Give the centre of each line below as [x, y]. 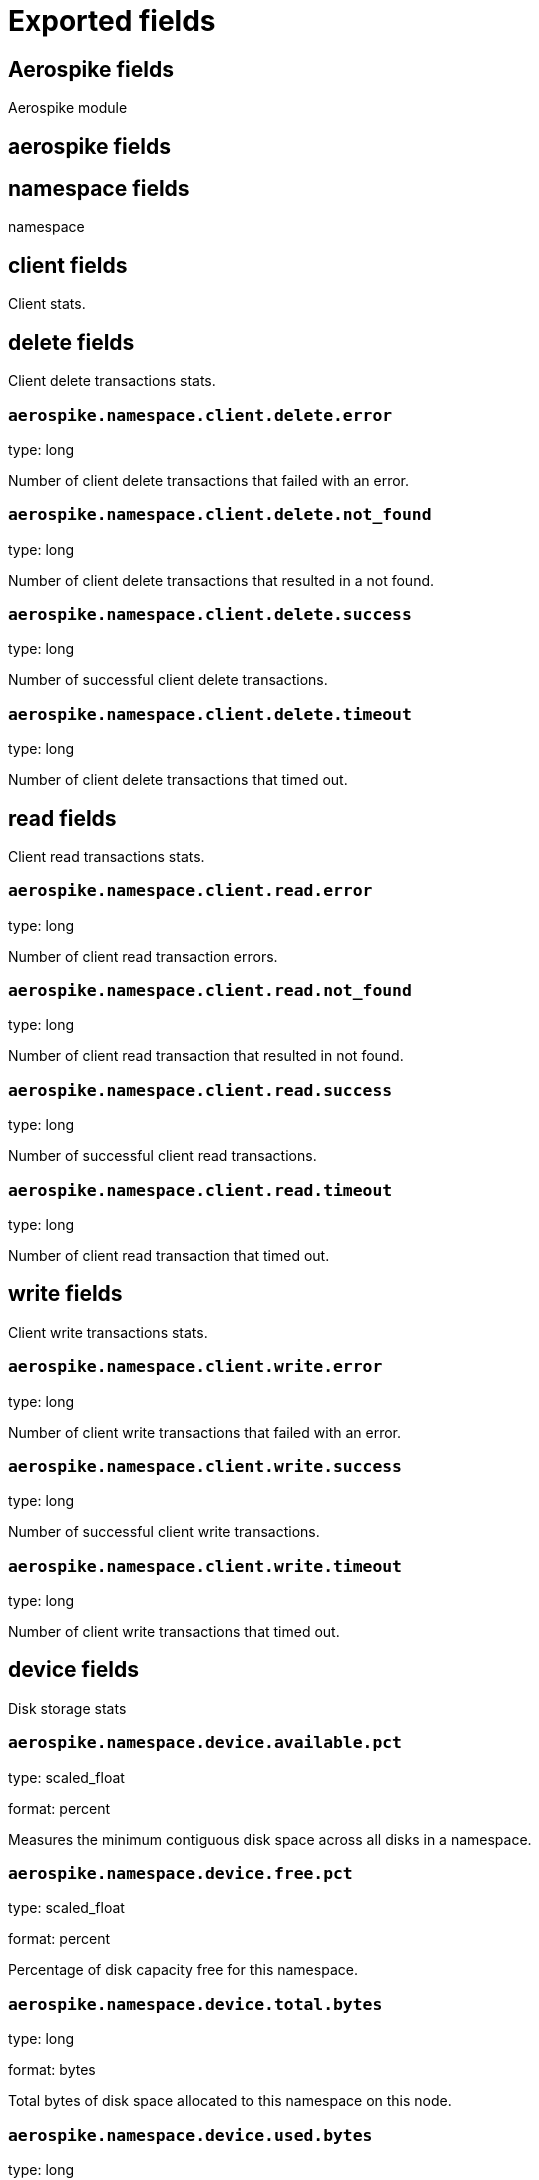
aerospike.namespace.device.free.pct [180, 1874]
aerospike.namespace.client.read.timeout [200, 1190]
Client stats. [47, 304]
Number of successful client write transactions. [164, 1532]
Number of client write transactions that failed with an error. [205, 1432]
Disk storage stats [67, 1708]
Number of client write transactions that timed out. [174, 1632]
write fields [65, 1294]
